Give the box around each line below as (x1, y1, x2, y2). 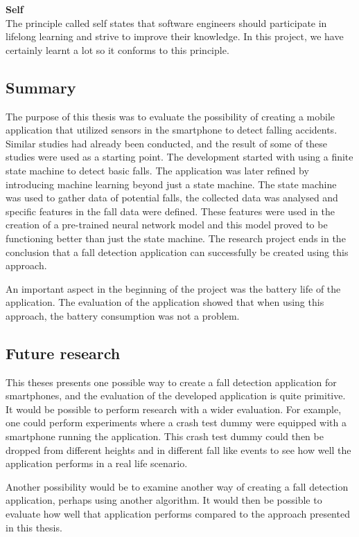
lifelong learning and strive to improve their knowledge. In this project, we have (6, 29, 344, 44)
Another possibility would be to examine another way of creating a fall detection (6, 479, 349, 493)
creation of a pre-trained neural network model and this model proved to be (6, 217, 328, 232)
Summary (6, 76, 76, 98)
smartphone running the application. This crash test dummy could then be (6, 429, 324, 444)
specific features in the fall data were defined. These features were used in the (6, 203, 335, 218)
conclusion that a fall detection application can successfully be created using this (6, 244, 349, 259)
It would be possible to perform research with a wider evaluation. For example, (6, 401, 342, 416)
